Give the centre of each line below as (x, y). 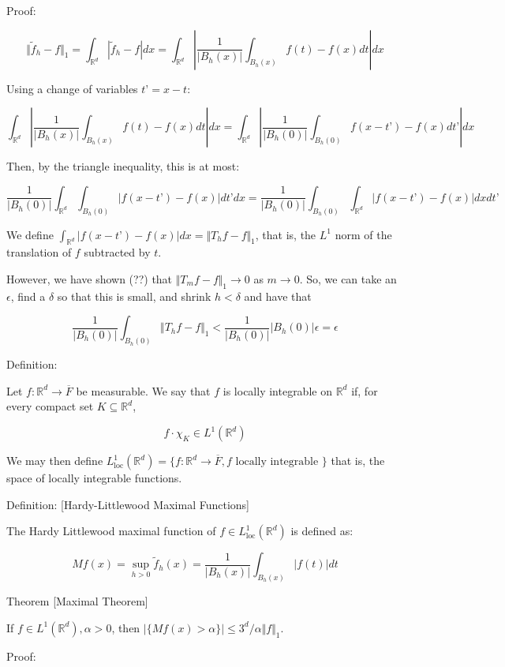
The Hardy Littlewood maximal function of (111, 531)
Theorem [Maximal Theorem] (77, 601)
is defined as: (322, 531)
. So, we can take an (348, 279)
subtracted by (117, 252)
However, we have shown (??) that (90, 279)
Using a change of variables (72, 88)
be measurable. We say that (143, 390)
